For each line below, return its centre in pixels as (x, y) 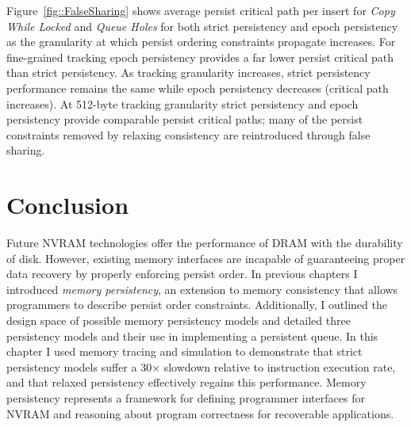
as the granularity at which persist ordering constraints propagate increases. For (201, 42)
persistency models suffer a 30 (79, 366)
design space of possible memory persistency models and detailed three (179, 320)
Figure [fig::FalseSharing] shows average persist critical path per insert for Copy (201, 10)
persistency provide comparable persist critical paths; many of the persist (185, 119)
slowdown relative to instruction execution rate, (280, 366)
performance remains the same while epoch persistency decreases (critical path (198, 88)
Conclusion (68, 205)
